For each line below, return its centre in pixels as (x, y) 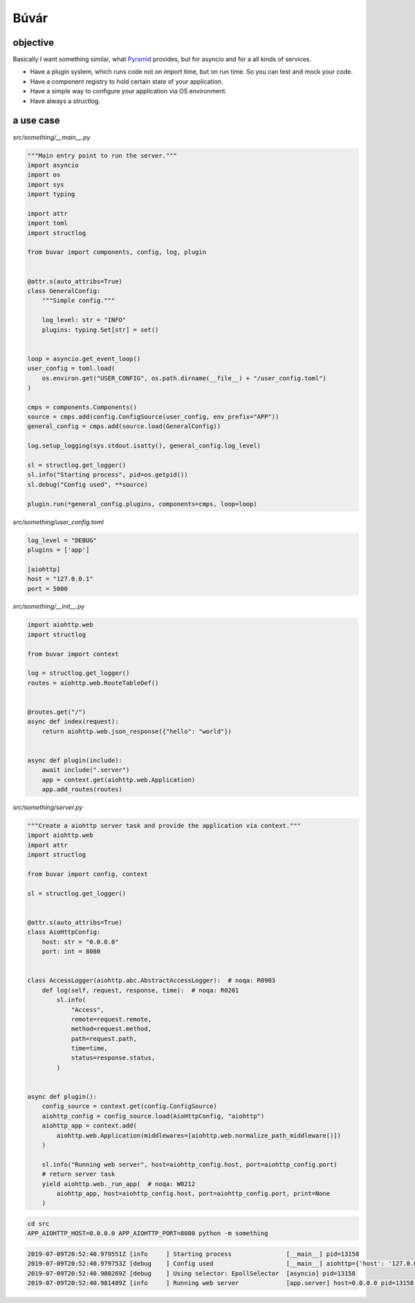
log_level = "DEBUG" (62, 540)
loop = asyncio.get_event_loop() (84, 359)
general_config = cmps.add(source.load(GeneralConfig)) (124, 426)
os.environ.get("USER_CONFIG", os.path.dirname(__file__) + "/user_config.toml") (184, 378)
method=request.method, (111, 1029)
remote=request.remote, (111, 1019)
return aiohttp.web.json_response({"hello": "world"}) (137, 731)
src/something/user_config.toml (58, 521)
